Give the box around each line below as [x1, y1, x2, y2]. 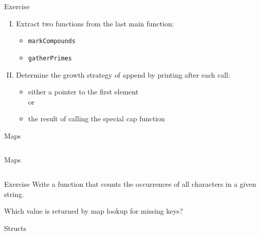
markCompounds [28, 38, 76, 45]
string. [4, 188, 24, 199]
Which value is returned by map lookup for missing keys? [4, 206, 183, 216]
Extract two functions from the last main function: [16, 18, 174, 28]
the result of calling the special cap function [28, 113, 165, 124]
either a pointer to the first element [28, 86, 139, 97]
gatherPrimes [28, 54, 72, 62]
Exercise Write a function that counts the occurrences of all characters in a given [4, 179, 256, 189]
